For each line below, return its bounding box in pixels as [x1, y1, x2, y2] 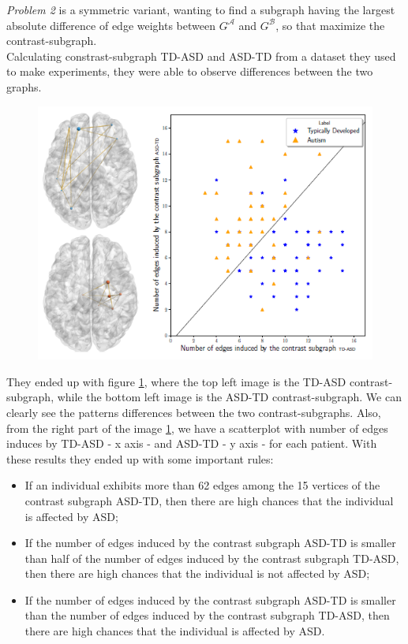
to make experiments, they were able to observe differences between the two [6, 63, 373, 80]
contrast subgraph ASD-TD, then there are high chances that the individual [24, 492, 394, 508]
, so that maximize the [275, 17, 385, 33]
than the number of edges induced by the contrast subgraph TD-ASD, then [24, 607, 390, 624]
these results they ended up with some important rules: [6, 450, 274, 467]
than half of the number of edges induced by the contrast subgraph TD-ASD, [24, 549, 399, 566]
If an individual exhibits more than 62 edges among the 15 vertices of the [24, 477, 380, 493]
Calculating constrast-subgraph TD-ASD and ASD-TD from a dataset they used [6, 47, 396, 64]
